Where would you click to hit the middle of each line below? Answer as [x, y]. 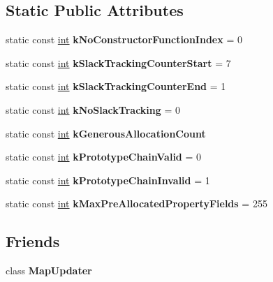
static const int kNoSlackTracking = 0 [93, 109]
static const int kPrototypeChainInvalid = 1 [108, 180]
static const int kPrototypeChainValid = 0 [104, 157]
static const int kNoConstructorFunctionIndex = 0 [124, 39]
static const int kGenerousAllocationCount [106, 133]
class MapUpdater [49, 270]
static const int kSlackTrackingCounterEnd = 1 [116, 86]
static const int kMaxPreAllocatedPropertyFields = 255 [136, 203]
